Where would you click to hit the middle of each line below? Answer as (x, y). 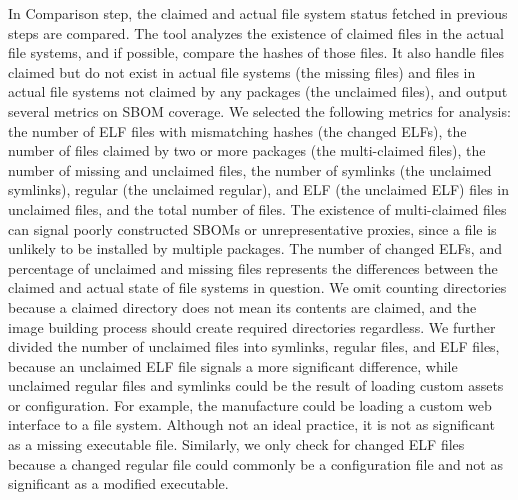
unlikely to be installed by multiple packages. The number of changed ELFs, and (255, 248)
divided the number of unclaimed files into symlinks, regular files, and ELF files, (254, 346)
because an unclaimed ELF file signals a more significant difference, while (233, 365)
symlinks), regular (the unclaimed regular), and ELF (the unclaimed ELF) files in (258, 189)
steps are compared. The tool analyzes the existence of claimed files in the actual (256, 32)
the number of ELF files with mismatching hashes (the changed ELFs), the (237, 130)
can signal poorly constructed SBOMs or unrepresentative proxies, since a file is (252, 228)
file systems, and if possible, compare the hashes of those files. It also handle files (256, 52)
